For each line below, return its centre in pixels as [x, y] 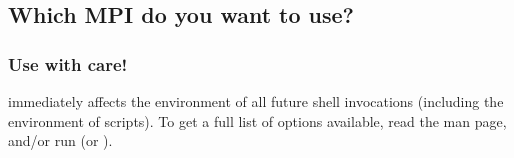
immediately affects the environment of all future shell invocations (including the [256, 101]
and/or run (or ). [60, 140]
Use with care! [68, 63]
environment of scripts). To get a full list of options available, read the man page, [257, 120]
